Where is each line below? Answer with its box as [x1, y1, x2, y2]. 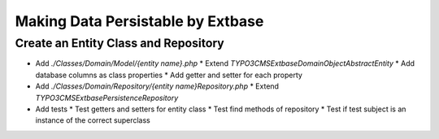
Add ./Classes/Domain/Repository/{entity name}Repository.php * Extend [35, 81, 280, 91]
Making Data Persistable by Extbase [15, 12, 264, 30]
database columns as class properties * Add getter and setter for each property [35, 70, 302, 80]
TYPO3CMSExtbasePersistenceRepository [35, 93, 179, 102]
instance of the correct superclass [35, 115, 150, 125]
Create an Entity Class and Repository [15, 36, 225, 50]
